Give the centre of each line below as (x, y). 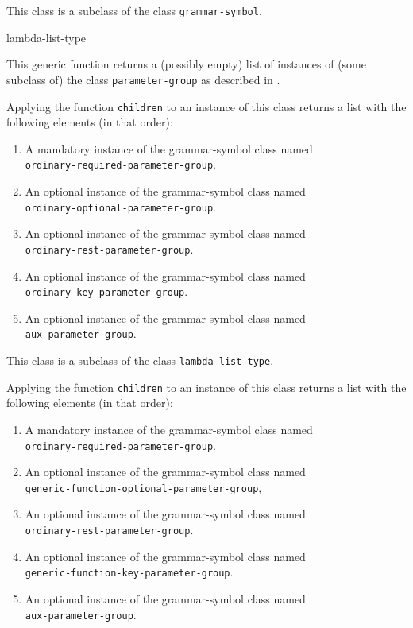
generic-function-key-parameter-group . (129, 572)
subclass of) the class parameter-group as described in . (143, 79)
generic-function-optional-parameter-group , (143, 487)
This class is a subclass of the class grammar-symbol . (134, 10)
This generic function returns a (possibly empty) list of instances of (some (186, 64)
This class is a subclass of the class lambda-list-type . (140, 360)
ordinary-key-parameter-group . (106, 291)
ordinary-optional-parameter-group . (120, 206)
